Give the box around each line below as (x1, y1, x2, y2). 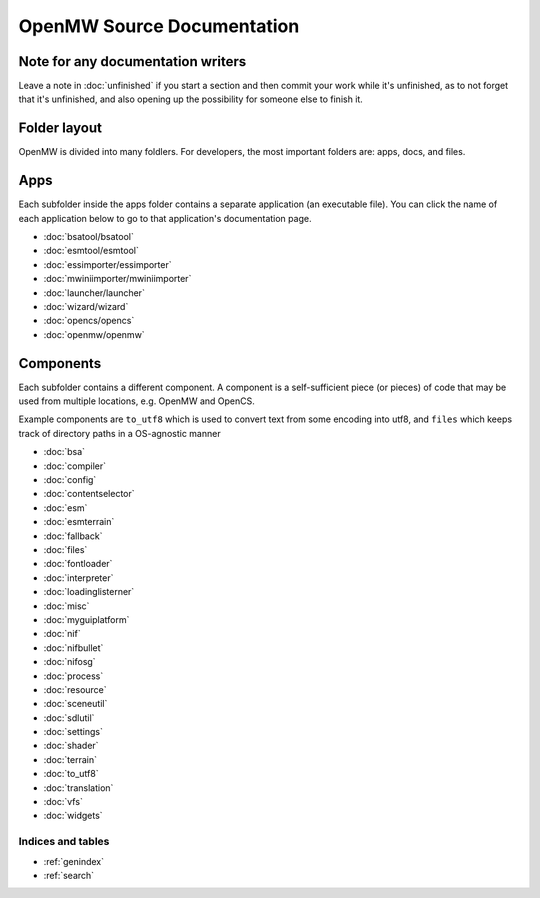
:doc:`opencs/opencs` (43, 315, 135, 327)
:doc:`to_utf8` (43, 768, 99, 780)
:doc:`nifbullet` (43, 641, 104, 654)
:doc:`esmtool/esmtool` (43, 245, 139, 257)
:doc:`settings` (43, 726, 104, 738)
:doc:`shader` (43, 740, 99, 752)
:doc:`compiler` (43, 460, 107, 472)
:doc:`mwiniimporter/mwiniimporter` (43, 273, 192, 285)
